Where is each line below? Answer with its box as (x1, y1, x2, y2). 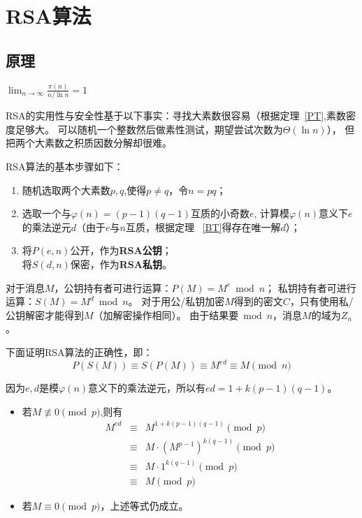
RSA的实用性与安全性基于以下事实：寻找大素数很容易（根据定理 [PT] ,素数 (6, 108, 346, 123)
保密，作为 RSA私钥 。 (70, 256, 172, 271)
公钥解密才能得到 (6, 307, 84, 322)
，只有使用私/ (289, 294, 354, 309)
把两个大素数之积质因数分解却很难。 (6, 135, 172, 150)
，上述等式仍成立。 (100, 498, 189, 512)
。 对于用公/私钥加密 (128, 294, 225, 309)
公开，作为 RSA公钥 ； (70, 243, 172, 258)
